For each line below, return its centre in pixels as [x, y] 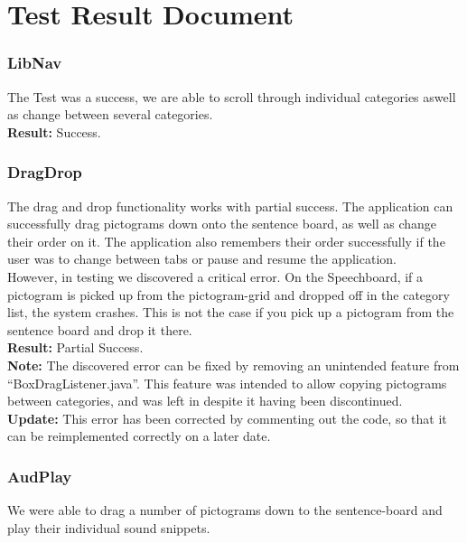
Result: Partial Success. [75, 347]
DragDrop [45, 172]
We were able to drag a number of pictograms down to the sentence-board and [225, 510]
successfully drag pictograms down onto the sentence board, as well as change [222, 224]
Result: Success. [54, 131]
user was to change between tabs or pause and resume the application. [202, 259]
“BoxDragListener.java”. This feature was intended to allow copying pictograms [227, 383]
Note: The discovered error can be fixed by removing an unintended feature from [233, 365]
